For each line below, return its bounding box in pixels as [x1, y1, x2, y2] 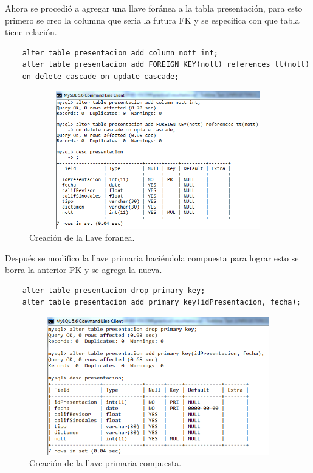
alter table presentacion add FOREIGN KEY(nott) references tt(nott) [22, 60, 310, 69]
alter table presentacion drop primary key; [22, 286, 205, 295]
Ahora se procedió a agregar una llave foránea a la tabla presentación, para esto [5, 2, 303, 14]
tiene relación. [5, 26, 57, 38]
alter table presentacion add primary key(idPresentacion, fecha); [22, 298, 301, 307]
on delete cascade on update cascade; [22, 72, 179, 81]
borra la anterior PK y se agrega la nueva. [5, 263, 162, 276]
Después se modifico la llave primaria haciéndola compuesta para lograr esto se [5, 251, 299, 264]
